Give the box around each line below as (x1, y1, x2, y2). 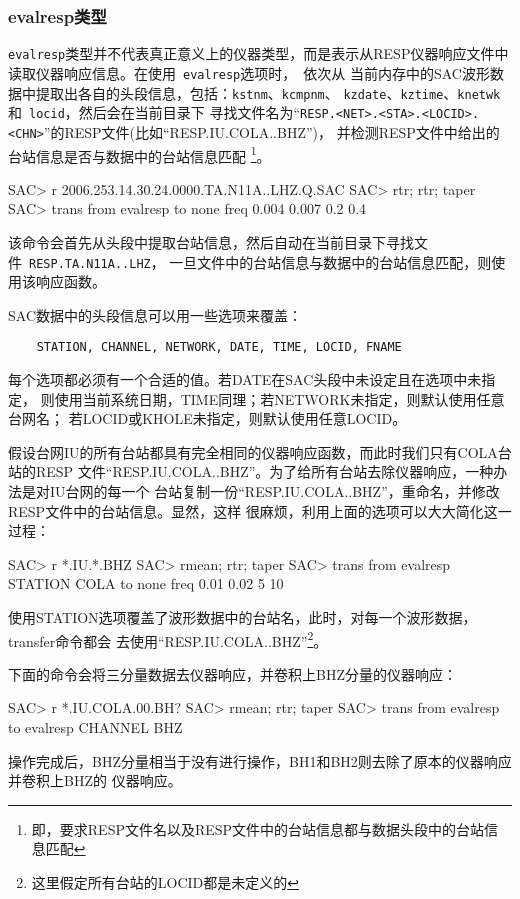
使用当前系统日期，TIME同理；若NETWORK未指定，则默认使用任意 (54, 388, 505, 409)
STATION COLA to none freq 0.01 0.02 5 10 (8, 573, 284, 594)
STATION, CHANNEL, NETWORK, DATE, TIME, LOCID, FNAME (36, 340, 402, 355)
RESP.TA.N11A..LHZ (29, 256, 151, 271)
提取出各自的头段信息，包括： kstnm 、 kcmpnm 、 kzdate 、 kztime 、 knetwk (35, 82, 501, 103)
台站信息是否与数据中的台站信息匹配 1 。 (8, 142, 271, 166)
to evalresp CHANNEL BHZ (8, 717, 183, 737)
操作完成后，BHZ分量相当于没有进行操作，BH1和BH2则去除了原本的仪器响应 (8, 750, 512, 771)
